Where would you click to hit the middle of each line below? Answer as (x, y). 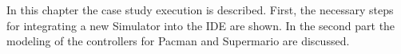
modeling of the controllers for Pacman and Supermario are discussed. (178, 41)
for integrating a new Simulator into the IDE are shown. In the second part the (201, 25)
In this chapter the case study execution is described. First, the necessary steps (200, 10)
